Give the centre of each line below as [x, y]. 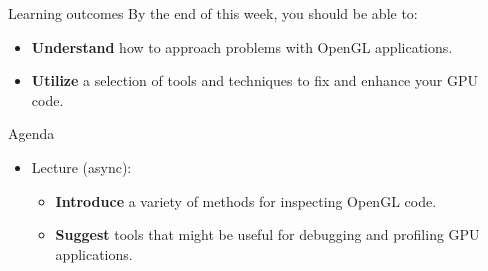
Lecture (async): [81, 166]
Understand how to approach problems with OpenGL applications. [242, 46]
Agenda [31, 133]
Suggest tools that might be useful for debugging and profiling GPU [267, 234]
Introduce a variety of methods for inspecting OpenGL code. [246, 200]
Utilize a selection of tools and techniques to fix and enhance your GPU [254, 80]
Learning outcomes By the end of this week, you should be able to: [213, 13]
